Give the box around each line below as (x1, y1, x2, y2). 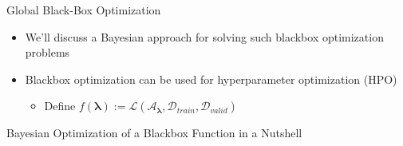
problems (25, 44, 70, 61)
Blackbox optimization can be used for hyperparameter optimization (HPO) (25, 70, 397, 87)
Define (44, 97, 76, 114)
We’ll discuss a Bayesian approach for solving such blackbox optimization (25, 28, 384, 45)
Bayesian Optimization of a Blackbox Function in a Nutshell (6, 124, 302, 141)
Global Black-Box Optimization (6, 2, 161, 18)
